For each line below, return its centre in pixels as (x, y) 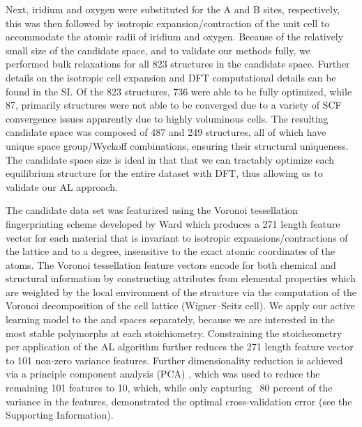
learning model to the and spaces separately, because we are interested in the (170, 319)
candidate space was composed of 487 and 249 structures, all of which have (166, 132)
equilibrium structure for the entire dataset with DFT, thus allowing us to (164, 173)
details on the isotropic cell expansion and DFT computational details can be (171, 77)
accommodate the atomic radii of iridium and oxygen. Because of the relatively (175, 37)
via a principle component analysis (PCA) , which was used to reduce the (163, 374)
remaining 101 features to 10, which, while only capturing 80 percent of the (169, 388)
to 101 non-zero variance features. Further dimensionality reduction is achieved (174, 360)
